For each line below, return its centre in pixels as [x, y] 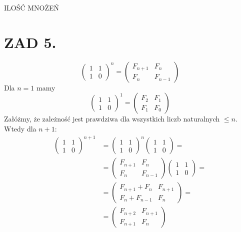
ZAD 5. [30, 42]
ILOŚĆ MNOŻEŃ [32, 7]
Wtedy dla [20, 128]
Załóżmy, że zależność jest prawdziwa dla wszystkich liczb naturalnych [112, 119]
